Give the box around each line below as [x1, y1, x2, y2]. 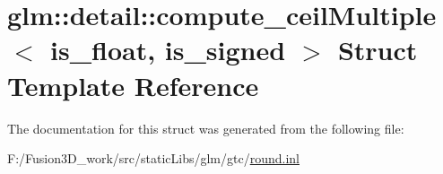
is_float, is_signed [50, 31, 286, 68]
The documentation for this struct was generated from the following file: [7, 118, 404, 137]
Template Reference [7, 66, 259, 103]
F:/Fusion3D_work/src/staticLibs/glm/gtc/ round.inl [7, 149, 300, 168]
